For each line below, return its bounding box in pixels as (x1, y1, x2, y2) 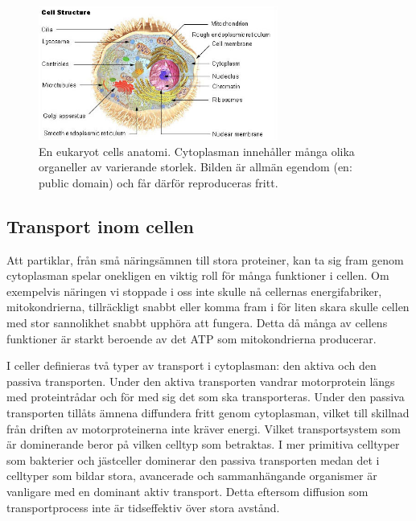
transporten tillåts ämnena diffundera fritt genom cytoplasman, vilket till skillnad (6, 404, 410, 420)
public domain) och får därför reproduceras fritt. (39, 174, 278, 191)
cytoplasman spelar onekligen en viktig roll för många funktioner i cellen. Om (6, 267, 389, 284)
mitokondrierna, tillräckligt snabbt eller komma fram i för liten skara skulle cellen (6, 298, 410, 315)
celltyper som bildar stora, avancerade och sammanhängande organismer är (6, 467, 377, 484)
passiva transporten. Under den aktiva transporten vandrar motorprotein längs (6, 372, 395, 389)
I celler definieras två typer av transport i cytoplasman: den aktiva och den (6, 357, 377, 374)
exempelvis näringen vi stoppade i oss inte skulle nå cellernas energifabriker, (6, 282, 382, 299)
